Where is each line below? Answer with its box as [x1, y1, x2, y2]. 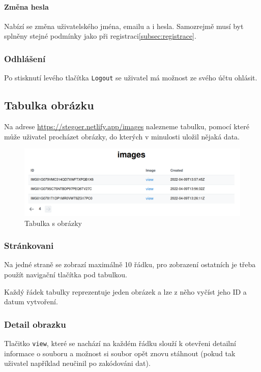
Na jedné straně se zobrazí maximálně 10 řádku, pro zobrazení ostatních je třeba [4, 259, 256, 270]
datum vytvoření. [4, 296, 58, 307]
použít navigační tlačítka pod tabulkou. [4, 269, 127, 279]
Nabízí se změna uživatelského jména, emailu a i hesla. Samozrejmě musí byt [4, 20, 244, 31]
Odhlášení [4, 52, 46, 65]
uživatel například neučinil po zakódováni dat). [4, 358, 151, 368]
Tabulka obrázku [4, 97, 94, 113]
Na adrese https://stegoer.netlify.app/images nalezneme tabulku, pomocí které [4, 121, 249, 132]
